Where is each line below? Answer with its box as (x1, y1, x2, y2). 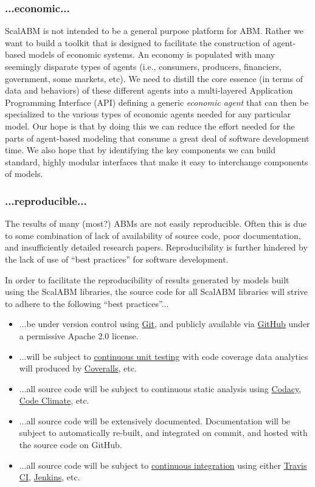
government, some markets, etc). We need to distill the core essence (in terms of (5, 72, 303, 85)
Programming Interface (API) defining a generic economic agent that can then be (5, 95, 309, 108)
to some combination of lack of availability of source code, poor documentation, (5, 229, 301, 241)
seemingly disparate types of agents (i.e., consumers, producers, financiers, (5, 60, 282, 72)
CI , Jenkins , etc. (19, 471, 80, 483)
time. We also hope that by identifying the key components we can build (5, 143, 276, 156)
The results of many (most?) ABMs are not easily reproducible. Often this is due (5, 217, 307, 230)
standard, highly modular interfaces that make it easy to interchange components (5, 155, 308, 168)
